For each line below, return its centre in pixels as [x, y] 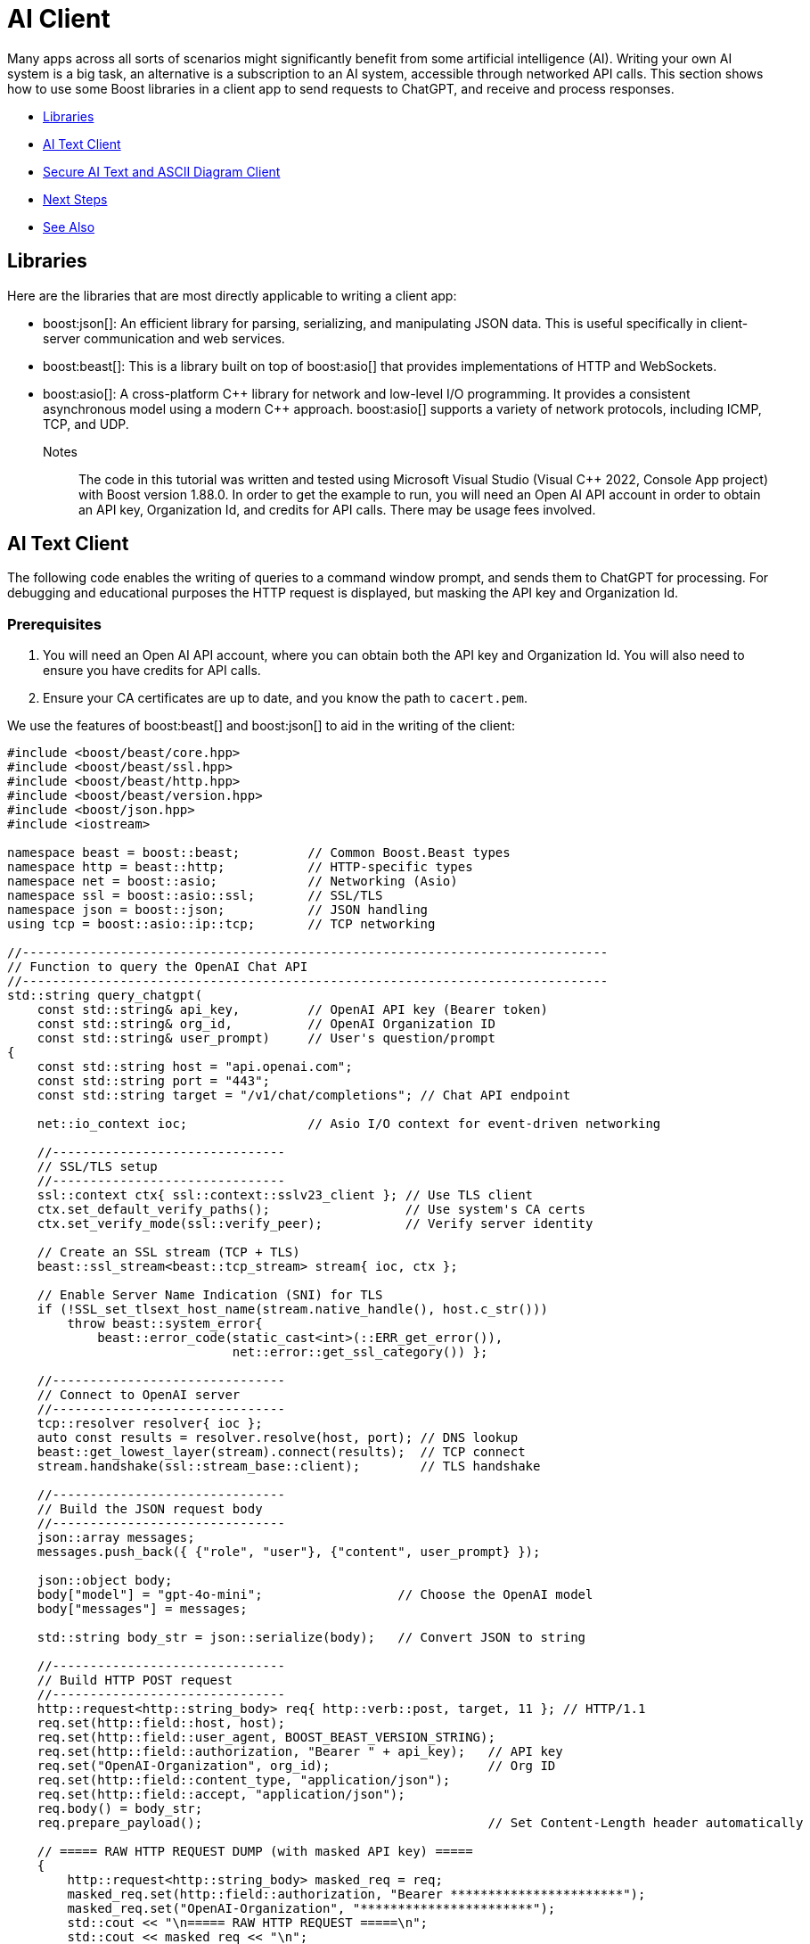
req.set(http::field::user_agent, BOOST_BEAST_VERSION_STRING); [266, 1738]
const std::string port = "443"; [154, 1081]
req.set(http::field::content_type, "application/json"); [244, 1780]
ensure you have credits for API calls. [152, 671]
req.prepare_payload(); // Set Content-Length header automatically [420, 1823]
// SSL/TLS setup [97, 1167]
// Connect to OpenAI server [139, 1395]
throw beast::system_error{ [165, 1324]
